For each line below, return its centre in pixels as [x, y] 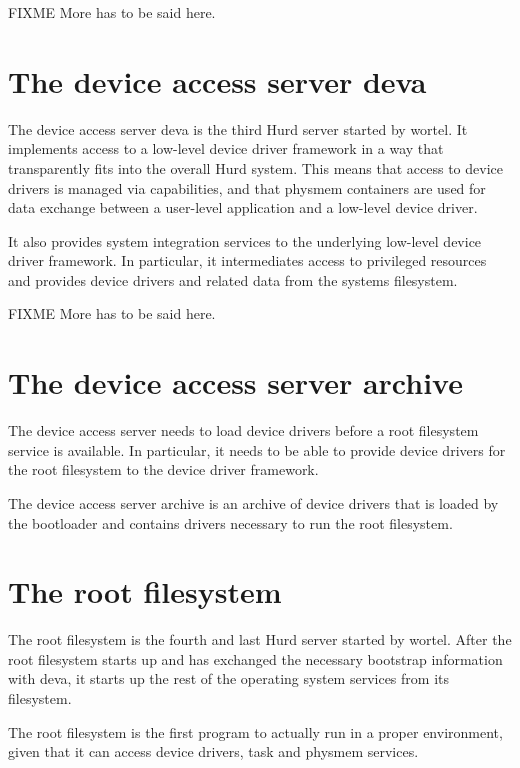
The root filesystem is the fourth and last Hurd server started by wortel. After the [260, 639]
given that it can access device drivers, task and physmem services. [213, 751]
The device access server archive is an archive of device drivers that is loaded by [253, 502]
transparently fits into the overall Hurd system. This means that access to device [255, 167]
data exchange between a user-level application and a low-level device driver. [243, 207]
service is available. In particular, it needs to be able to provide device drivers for [257, 449]
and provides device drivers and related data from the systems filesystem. [233, 279]
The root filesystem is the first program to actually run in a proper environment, [255, 731]
